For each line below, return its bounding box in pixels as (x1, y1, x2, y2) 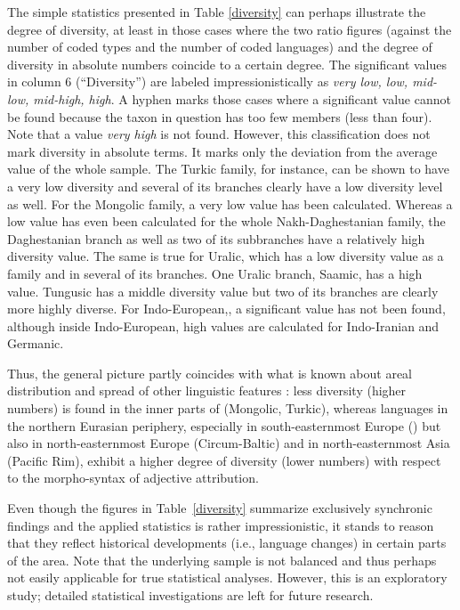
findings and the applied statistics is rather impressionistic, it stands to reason (7, 516, 434, 534)
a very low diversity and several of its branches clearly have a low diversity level (7, 176, 443, 195)
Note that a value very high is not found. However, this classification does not (7, 125, 431, 143)
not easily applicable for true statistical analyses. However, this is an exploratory (7, 568, 448, 587)
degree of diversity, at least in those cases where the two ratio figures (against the (7, 20, 452, 38)
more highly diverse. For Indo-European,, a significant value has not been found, (7, 299, 446, 318)
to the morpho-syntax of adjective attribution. (7, 468, 259, 487)
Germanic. (7, 334, 64, 353)
